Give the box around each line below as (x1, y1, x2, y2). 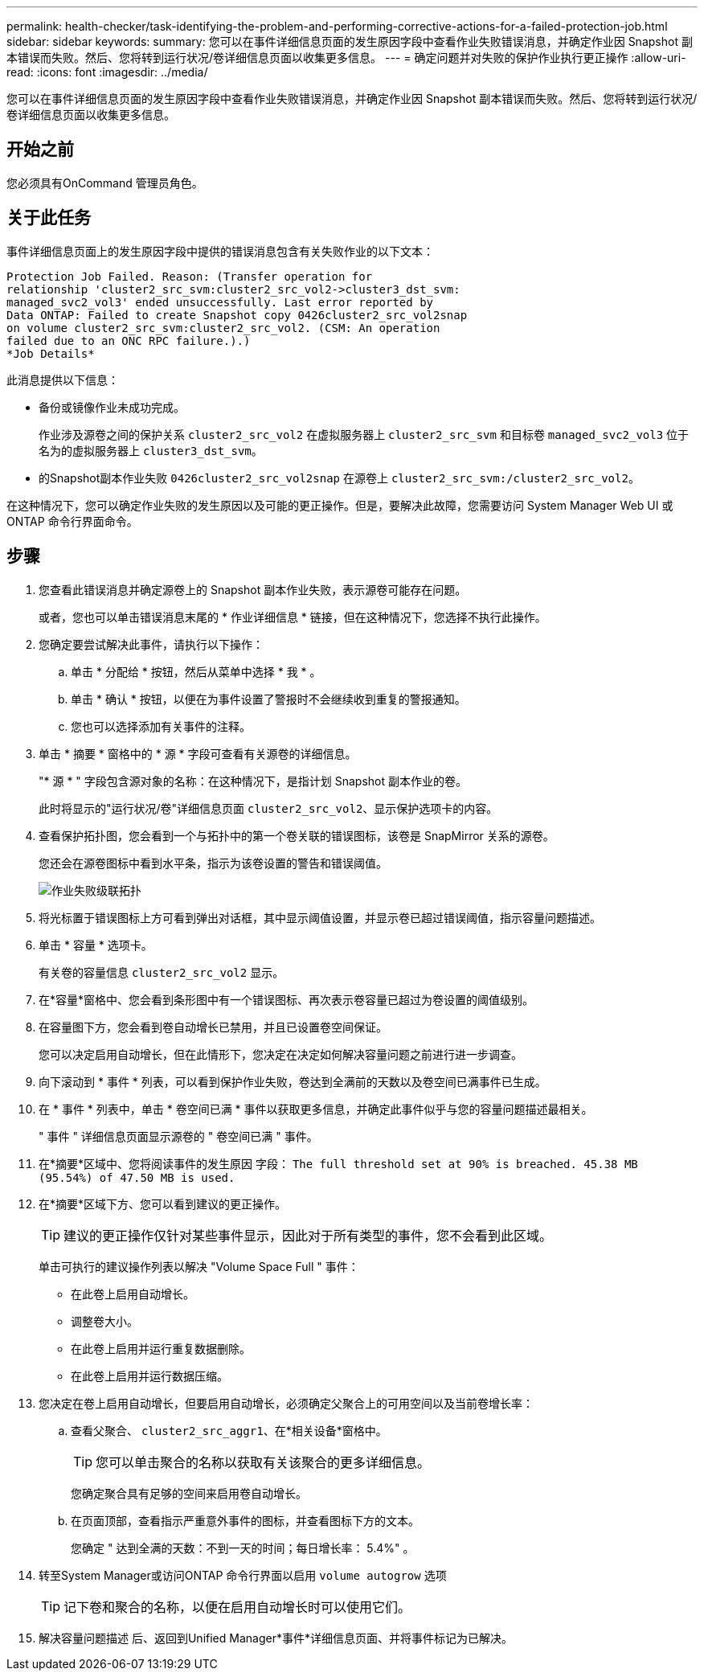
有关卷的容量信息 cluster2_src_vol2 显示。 (39, 965, 284, 979)
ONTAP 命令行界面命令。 (6, 514, 138, 528)
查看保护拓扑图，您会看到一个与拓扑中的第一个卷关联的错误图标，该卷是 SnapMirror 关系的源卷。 (39, 828, 555, 843)
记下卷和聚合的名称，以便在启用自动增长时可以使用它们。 (63, 1598, 411, 1615)
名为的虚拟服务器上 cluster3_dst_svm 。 (39, 443, 263, 457)
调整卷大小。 (71, 1314, 138, 1328)
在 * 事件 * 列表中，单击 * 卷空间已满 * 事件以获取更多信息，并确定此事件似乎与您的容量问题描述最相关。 (39, 1101, 593, 1116)
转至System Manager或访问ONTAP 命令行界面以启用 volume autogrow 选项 (39, 1568, 447, 1582)
